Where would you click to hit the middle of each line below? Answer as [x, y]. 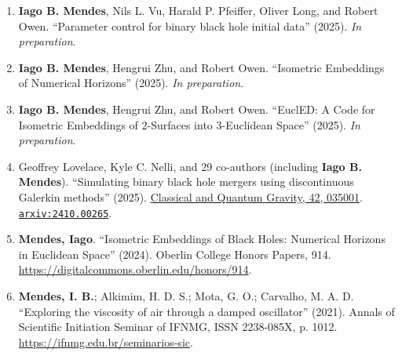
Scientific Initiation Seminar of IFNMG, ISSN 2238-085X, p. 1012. [178, 327]
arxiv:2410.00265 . [65, 212]
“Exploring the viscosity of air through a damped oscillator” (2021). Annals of [206, 311]
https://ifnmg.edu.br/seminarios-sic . [106, 341]
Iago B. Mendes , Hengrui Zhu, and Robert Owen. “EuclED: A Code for [197, 109]
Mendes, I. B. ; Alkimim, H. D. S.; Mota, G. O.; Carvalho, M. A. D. [186, 295]
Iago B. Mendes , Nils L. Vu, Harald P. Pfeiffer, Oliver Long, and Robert [198, 10]
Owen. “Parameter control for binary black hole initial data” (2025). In [190, 25]
